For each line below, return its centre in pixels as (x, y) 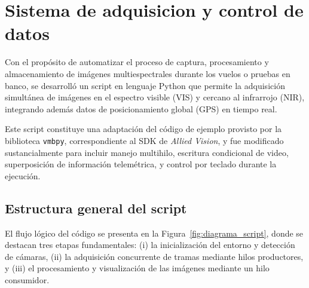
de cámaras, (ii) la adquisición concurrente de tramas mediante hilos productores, (154, 256)
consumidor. (27, 279)
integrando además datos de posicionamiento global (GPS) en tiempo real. (141, 108)
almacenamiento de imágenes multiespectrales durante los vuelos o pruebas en (148, 73)
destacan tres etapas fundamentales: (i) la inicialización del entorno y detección (150, 245)
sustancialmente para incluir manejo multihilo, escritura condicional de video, (147, 152)
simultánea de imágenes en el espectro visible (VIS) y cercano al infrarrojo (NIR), (155, 97)
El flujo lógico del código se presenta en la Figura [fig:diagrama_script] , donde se (154, 233)
